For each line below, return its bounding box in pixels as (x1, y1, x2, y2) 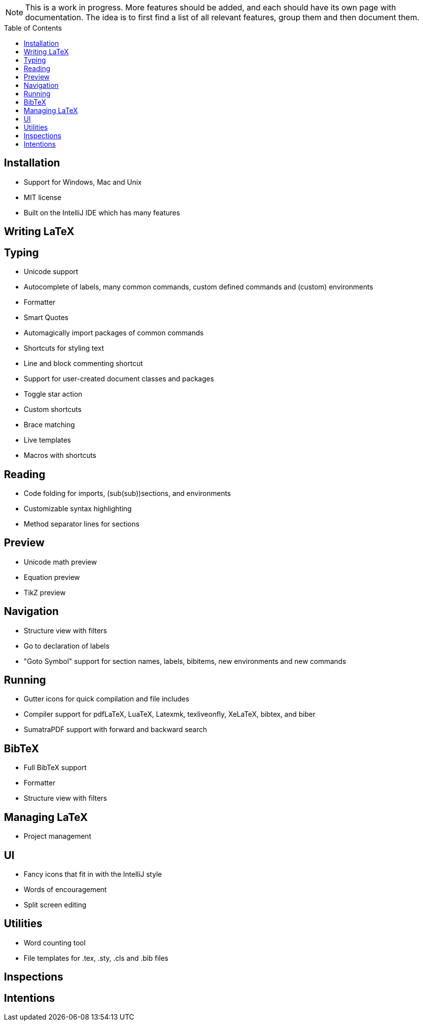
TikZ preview (24, 588, 66, 597)
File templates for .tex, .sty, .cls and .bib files (24, 953, 168, 962)
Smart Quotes (24, 313, 69, 322)
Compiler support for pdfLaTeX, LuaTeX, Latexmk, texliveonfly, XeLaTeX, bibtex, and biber (24, 710, 315, 719)
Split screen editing (24, 901, 86, 909)
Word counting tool (24, 938, 86, 947)
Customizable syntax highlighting (24, 504, 132, 513)
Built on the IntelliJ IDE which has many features (24, 208, 180, 217)
